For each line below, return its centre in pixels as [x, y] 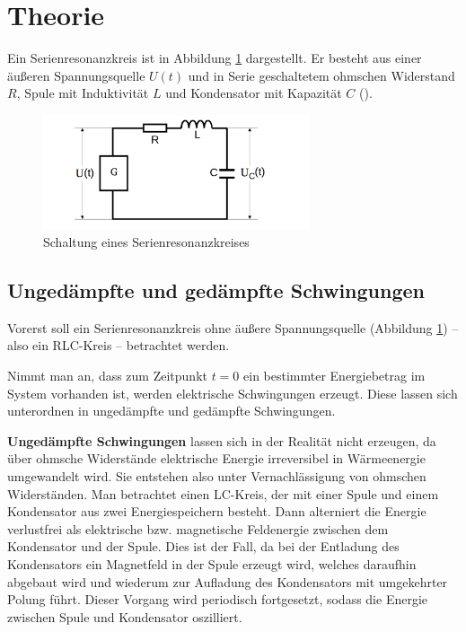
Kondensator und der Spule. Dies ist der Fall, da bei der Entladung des [203, 546]
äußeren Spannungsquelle [76, 75]
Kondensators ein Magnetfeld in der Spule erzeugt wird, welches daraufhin [212, 563]
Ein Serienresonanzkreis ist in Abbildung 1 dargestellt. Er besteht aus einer [215, 58]
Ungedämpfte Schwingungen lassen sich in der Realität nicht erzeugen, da [222, 440]
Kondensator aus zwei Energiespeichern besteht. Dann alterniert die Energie [217, 511]
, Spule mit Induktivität [83, 93]
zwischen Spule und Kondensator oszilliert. [125, 616]
